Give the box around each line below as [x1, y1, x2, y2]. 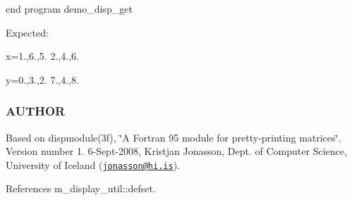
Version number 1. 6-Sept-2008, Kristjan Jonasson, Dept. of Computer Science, [6, 144, 347, 158]
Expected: [6, 25, 49, 39]
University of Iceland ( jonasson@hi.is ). [6, 157, 180, 172]
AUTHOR [6, 102, 66, 120]
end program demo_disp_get [6, 1, 133, 15]
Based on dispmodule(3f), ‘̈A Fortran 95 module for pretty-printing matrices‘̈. [6, 130, 341, 144]
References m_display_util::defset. [6, 181, 156, 196]
